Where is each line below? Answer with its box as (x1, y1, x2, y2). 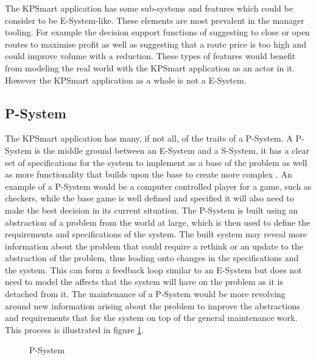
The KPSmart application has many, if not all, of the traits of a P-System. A (5, 132, 293, 145)
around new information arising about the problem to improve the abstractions (5, 299, 300, 312)
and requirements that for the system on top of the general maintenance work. (5, 311, 298, 324)
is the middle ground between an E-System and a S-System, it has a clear (34, 143, 309, 156)
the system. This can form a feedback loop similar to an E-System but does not (5, 263, 302, 276)
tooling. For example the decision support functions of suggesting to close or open (5, 26, 310, 38)
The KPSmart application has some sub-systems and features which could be (5, 2, 293, 14)
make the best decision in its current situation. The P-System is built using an (5, 203, 298, 216)
